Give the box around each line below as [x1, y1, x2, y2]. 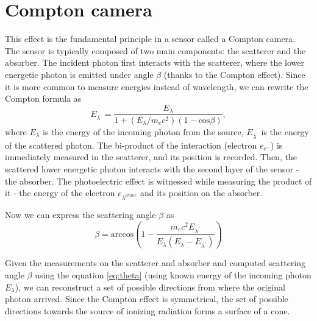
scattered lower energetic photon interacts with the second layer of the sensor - [5, 162, 299, 175]
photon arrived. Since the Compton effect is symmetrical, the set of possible [5, 292, 288, 305]
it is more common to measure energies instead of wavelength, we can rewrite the [5, 80, 308, 93]
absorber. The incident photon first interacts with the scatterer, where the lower [5, 56, 304, 69]
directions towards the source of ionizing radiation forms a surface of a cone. [5, 304, 290, 317]
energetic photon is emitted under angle [5, 68, 154, 80]
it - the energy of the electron [5, 186, 115, 199]
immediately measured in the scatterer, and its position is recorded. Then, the [5, 150, 297, 163]
